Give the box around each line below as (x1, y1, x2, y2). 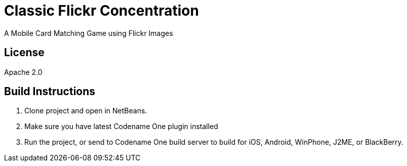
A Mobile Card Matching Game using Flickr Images (4, 28, 173, 37)
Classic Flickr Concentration (4, 2, 199, 19)
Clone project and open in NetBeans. (24, 106, 147, 115)
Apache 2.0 (4, 67, 43, 76)
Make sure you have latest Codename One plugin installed (24, 122, 218, 131)
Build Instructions (4, 85, 96, 98)
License (4, 46, 45, 59)
